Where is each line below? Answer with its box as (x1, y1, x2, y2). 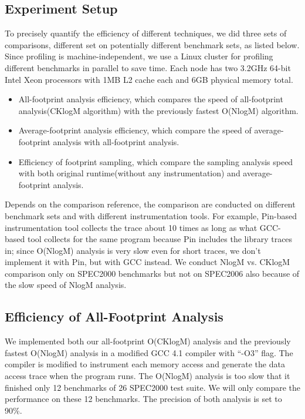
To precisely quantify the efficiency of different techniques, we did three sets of (5, 27, 287, 39)
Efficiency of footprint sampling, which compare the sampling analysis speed (18, 155, 293, 167)
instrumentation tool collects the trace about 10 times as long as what (5, 221, 257, 233)
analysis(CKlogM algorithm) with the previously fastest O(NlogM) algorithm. (18, 104, 299, 116)
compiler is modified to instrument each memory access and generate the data (5, 358, 285, 370)
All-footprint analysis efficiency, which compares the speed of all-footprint (18, 93, 283, 105)
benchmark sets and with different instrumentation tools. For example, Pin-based (5, 209, 297, 222)
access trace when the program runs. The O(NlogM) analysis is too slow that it (5, 370, 290, 382)
